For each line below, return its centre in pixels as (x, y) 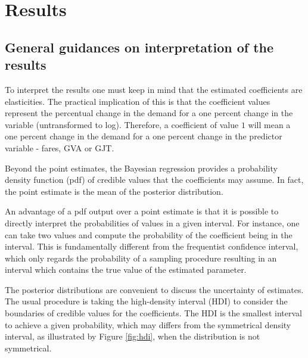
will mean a (269, 124)
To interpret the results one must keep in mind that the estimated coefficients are (154, 89)
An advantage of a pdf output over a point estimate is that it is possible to (142, 211)
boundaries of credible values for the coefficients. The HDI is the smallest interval (153, 313)
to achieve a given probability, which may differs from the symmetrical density (148, 324)
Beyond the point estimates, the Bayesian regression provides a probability (141, 168)
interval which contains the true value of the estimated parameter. (126, 270)
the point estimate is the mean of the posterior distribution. (114, 191)
